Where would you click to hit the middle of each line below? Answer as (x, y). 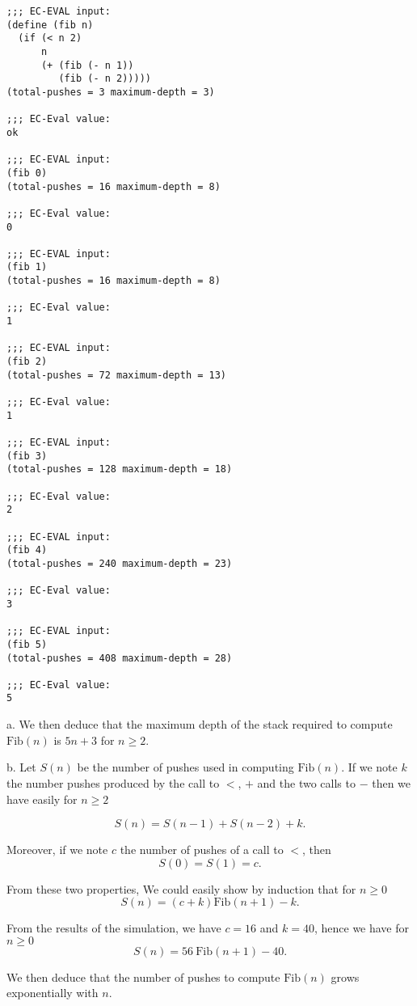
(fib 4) (27, 550)
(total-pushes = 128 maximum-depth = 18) (120, 469)
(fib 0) (27, 173)
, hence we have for (362, 928)
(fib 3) (27, 456)
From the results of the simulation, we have (114, 928)
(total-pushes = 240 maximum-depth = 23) (120, 563)
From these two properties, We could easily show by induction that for (181, 888)
